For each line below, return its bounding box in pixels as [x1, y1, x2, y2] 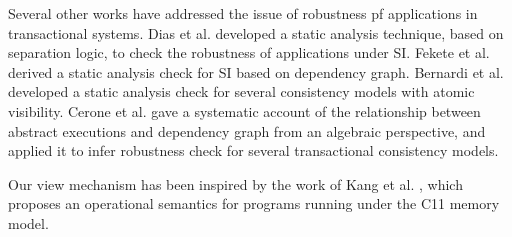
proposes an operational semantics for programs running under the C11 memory [8, 193, 500, 214]
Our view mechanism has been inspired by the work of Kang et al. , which [8, 173, 463, 194]
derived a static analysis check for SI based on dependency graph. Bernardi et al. [8, 61, 504, 82]
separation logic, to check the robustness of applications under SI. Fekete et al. [8, 42, 490, 63]
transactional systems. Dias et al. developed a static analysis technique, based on [8, 22, 504, 43]
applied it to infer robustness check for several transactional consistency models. [8, 140, 499, 161]
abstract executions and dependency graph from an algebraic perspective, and [8, 120, 486, 141]
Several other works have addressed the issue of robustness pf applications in [8, 3, 478, 23]
